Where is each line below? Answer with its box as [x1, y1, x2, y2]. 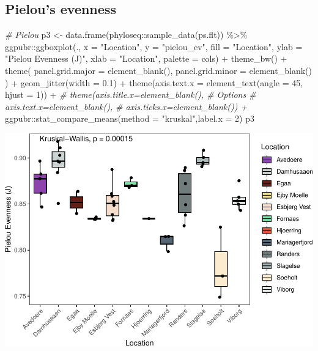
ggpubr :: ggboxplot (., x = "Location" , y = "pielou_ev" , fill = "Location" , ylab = [5, 40, 303, 53]
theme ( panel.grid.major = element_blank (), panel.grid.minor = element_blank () [5, 64, 312, 76]
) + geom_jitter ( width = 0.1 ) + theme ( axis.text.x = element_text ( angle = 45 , [5, 76, 303, 89]
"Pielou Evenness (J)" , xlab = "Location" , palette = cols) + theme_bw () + [5, 52, 287, 65]
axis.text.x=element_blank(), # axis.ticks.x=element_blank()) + [5, 100, 248, 113]
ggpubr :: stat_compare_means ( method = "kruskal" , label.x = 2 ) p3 [5, 112, 254, 125]
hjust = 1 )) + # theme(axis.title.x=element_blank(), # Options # [5, 88, 256, 101]
